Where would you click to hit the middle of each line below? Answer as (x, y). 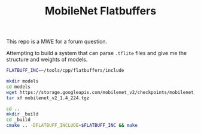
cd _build (19, 120)
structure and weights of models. (47, 60)
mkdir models (22, 81)
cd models (19, 87)
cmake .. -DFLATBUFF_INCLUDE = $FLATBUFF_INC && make (72, 126)
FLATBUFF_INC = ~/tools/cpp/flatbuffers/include (65, 71)
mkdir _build (22, 114)
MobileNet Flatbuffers (100, 11)
